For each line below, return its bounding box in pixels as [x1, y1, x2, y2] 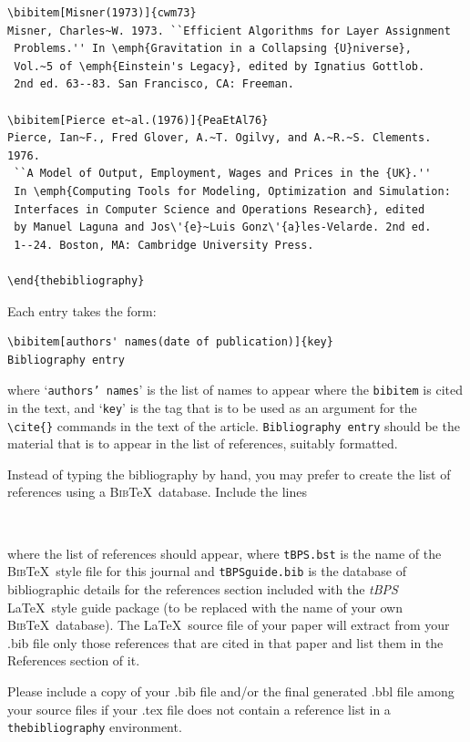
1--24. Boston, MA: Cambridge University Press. [14, 238, 314, 252]
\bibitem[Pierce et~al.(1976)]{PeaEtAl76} [7, 113, 269, 127]
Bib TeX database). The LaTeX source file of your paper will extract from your [7, 615, 450, 634]
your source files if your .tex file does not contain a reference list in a [7, 699, 391, 718]
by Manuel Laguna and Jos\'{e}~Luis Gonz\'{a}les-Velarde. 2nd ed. [14, 221, 432, 234]
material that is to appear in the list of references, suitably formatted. [7, 434, 398, 453]
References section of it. [7, 651, 140, 670]
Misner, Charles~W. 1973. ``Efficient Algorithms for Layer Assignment [7, 24, 451, 37]
